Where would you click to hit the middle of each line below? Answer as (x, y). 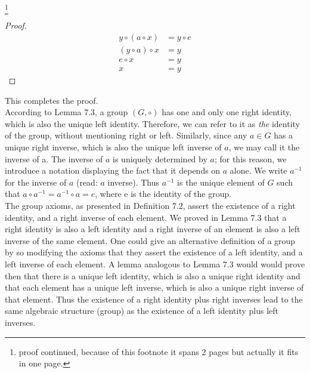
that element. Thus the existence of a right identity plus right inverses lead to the (154, 299)
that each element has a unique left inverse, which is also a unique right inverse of (154, 287)
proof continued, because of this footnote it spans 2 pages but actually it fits (159, 351)
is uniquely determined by (160, 158)
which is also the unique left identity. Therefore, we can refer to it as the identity (153, 123)
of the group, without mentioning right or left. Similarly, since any (126, 135)
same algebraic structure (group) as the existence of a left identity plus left (142, 311)
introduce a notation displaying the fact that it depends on (113, 170)
